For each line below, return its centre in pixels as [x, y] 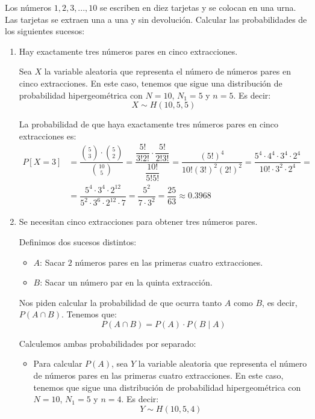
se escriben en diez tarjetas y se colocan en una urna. [198, 7]
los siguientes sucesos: [45, 31]
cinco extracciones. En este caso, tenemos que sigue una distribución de [151, 83]
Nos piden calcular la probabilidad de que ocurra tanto [120, 302]
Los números [28, 7]
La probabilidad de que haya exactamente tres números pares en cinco [149, 124]
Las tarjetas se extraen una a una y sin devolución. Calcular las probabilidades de [156, 19]
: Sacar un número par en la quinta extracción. [126, 282]
